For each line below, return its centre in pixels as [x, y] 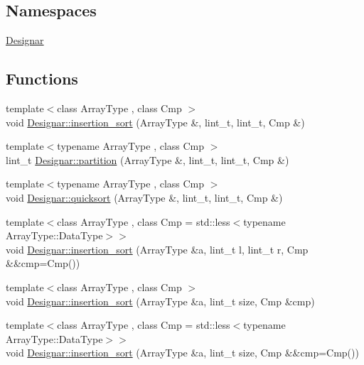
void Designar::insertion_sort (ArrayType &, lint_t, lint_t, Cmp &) [155, 122]
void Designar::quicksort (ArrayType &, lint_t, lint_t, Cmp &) [144, 197]
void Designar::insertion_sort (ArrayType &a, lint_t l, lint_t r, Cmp [157, 249]
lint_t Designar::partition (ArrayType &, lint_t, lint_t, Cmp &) [148, 159]
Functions [42, 78]
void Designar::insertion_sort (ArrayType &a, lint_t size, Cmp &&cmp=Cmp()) [182, 353]
